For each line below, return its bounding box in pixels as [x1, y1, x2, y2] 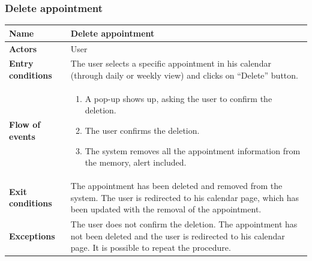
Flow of [9, 118, 41, 131]
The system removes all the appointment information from [85, 144, 301, 157]
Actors [9, 42, 37, 55]
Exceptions [9, 229, 55, 242]
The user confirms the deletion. [85, 124, 200, 137]
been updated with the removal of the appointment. [70, 203, 262, 215]
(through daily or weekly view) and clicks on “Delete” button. [70, 69, 298, 81]
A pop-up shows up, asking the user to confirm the [85, 92, 272, 104]
